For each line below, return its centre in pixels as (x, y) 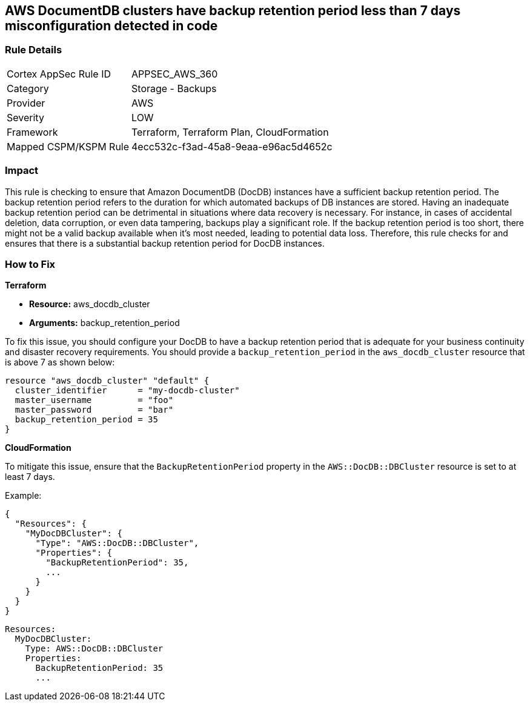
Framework (32, 132)
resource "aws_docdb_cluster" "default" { (107, 381)
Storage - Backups (174, 88)
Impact (22, 171)
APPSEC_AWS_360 (175, 74)
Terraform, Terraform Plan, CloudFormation (230, 132)
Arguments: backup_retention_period (104, 323)
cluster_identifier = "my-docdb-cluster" (127, 391)
